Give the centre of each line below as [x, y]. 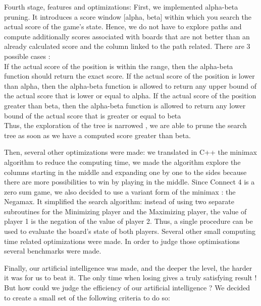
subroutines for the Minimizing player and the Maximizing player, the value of [125, 211]
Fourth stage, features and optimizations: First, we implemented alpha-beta [121, 7]
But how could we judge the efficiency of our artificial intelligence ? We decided [127, 288]
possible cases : [27, 56]
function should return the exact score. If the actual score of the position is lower [129, 76]
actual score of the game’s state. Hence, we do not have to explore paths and [123, 26]
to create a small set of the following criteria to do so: [87, 297]
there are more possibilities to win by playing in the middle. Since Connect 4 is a [129, 182]
